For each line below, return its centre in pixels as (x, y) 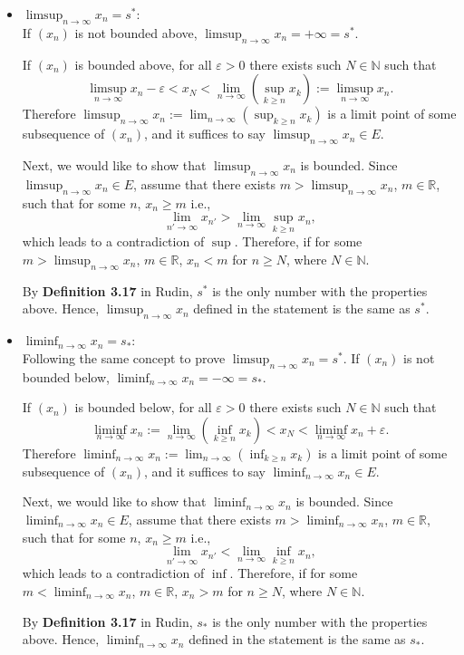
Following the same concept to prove (124, 357)
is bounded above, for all (143, 64)
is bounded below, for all (143, 407)
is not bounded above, (136, 32)
